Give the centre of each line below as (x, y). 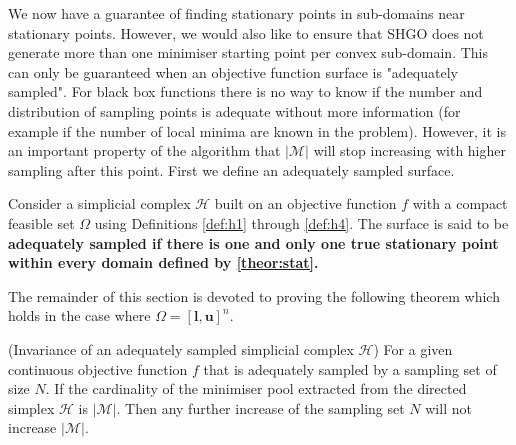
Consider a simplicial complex (99, 203)
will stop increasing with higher (409, 150)
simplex (31, 407)
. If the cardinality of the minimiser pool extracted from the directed (256, 388)
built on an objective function (305, 203)
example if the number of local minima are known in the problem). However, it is (257, 130)
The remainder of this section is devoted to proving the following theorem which (254, 295)
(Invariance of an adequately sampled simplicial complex (181, 348)
